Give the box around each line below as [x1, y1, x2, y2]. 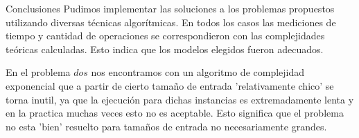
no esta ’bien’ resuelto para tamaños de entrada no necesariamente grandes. [6, 119, 327, 133]
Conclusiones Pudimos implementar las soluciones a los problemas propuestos [6, 1, 335, 15]
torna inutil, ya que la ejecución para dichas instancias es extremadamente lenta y [6, 92, 354, 106]
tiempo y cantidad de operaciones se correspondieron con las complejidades [6, 28, 325, 43]
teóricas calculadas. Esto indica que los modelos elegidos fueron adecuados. [6, 41, 324, 56]
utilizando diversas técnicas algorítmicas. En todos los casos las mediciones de [6, 14, 336, 29]
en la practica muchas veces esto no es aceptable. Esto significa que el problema [6, 106, 344, 120]
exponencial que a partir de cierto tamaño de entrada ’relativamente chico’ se [6, 78, 334, 92]
